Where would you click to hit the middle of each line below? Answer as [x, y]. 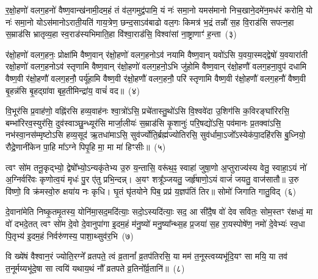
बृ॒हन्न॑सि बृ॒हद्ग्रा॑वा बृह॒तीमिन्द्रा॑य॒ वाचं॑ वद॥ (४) [73, 90]
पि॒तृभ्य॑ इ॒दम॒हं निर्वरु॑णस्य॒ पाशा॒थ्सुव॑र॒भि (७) [70, 235]
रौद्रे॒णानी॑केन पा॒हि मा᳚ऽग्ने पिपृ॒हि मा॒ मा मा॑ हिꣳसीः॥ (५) [86, 146]
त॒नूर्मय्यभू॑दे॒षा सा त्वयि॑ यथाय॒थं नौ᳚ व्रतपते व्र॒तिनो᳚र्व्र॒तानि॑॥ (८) [95, 268]
